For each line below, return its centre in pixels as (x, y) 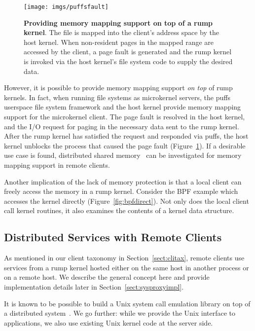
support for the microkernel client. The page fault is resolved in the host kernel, (125, 116)
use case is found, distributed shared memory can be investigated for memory (123, 155)
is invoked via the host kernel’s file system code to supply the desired (128, 61)
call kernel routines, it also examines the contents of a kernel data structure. (119, 210)
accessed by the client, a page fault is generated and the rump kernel (128, 52)
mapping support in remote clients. (57, 165)
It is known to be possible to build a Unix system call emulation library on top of (127, 303)
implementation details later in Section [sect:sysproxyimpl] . (94, 286)
